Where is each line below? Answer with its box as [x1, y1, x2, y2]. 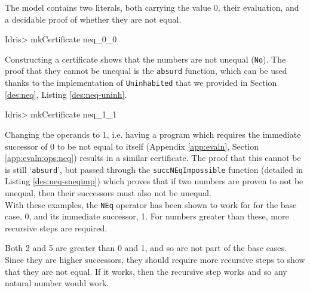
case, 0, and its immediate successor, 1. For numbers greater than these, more [5, 210, 289, 222]
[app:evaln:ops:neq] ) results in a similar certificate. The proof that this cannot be [5, 151, 301, 164]
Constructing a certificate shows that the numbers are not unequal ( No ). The [5, 52, 286, 65]
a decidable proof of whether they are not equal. [5, 13, 182, 25]
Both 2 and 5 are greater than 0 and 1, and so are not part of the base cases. [5, 242, 287, 254]
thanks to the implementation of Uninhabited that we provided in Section [5, 76, 277, 89]
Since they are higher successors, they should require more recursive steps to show [5, 253, 305, 265]
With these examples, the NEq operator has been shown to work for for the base [5, 198, 297, 210]
